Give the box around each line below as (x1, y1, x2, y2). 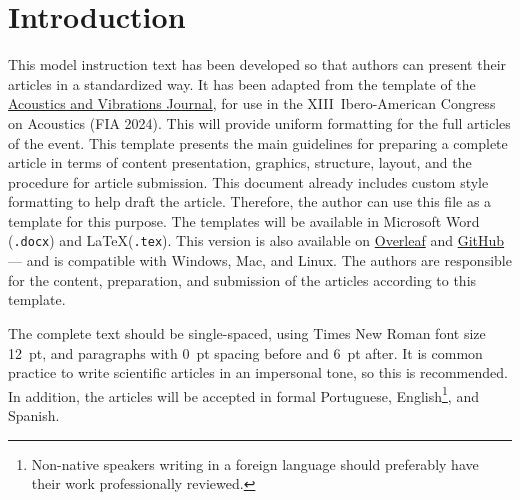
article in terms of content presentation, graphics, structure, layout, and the (8, 152, 472, 173)
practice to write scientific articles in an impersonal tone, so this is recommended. (8, 362, 508, 383)
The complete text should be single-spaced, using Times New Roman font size (8, 322, 486, 343)
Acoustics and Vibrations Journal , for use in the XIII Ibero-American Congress (8, 93, 496, 114)
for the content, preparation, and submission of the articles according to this (8, 269, 477, 290)
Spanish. (8, 404, 60, 425)
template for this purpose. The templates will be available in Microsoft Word (8, 210, 480, 231)
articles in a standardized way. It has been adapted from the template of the (8, 73, 476, 94)
